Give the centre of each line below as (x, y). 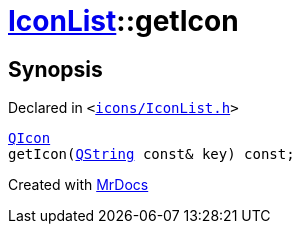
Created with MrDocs (78, 185)
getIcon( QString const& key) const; (151, 154)
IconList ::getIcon (123, 21)
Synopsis (55, 69)
